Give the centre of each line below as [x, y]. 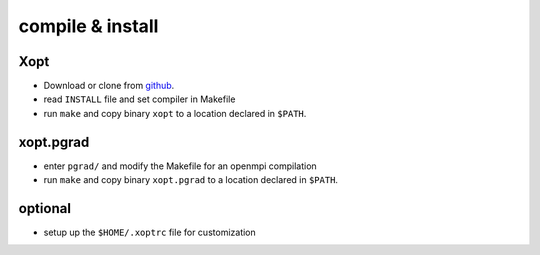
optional [45, 208]
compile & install [88, 26]
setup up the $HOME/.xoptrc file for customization [150, 232]
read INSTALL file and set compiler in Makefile [139, 99]
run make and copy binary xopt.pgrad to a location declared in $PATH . [191, 180]
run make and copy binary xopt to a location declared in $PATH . [175, 113]
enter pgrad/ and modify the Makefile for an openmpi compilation [180, 166]
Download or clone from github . [109, 86]
